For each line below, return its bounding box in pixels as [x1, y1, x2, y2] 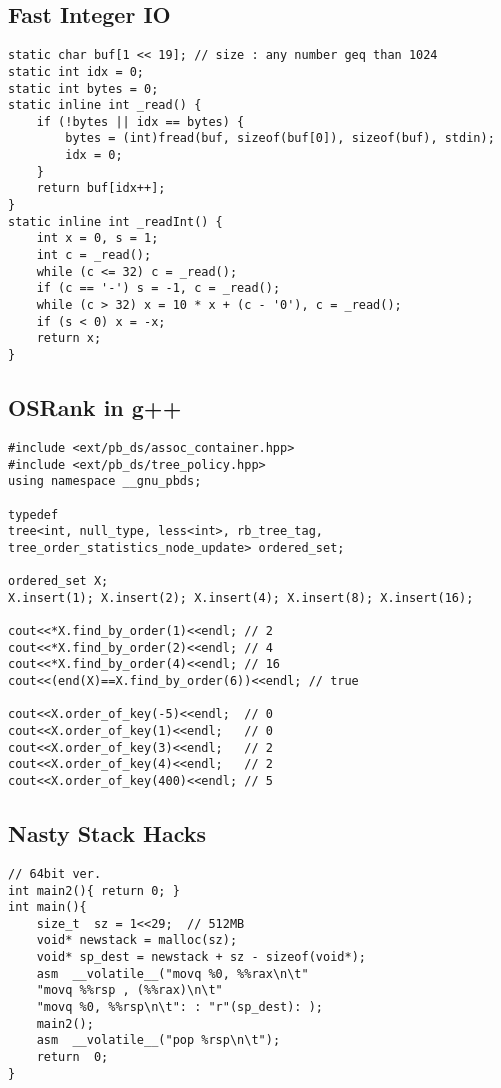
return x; [36, 331, 102, 346]
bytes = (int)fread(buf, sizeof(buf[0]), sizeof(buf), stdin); [65, 131, 495, 146]
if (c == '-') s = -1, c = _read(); [36, 281, 281, 296]
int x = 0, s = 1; [36, 231, 159, 246]
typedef [8, 507, 59, 522]
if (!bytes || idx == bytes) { [36, 114, 245, 129]
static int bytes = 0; [8, 81, 159, 96]
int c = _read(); [36, 248, 152, 263]
